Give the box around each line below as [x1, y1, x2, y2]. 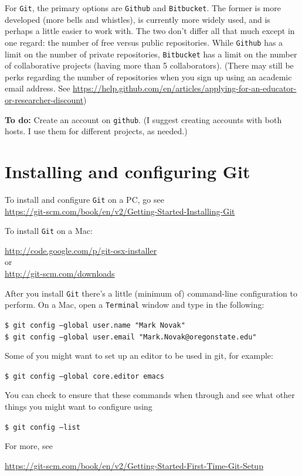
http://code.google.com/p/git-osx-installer [5, 244, 157, 256]
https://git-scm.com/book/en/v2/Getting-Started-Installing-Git [5, 205, 235, 217]
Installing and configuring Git [5, 159, 250, 183]
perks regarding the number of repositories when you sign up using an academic [5, 70, 292, 83]
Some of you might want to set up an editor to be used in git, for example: [5, 349, 273, 362]
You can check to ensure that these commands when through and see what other [5, 389, 295, 401]
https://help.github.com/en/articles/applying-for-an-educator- [73, 82, 297, 94]
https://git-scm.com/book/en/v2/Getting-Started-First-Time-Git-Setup [5, 459, 263, 471]
